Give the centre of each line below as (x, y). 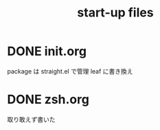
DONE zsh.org (48, 99)
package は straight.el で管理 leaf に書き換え (70, 71)
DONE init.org (47, 51)
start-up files (115, 13)
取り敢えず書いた (31, 119)
